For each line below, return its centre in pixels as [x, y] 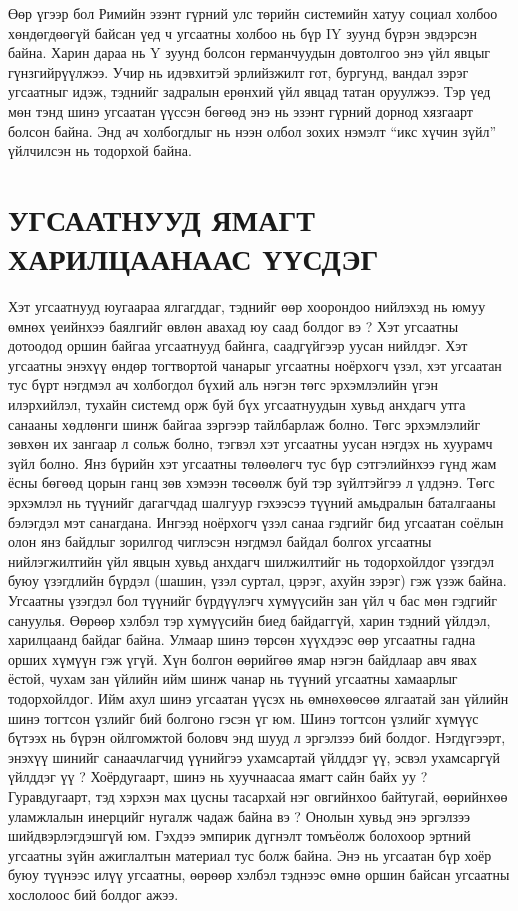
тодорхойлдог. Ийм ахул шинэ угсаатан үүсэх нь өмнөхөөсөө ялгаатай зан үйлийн [258, 697]
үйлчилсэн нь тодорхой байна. [100, 150]
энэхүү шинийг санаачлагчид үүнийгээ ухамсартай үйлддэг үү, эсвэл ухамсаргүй [254, 756]
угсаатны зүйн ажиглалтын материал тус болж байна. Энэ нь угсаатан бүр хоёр [250, 854]
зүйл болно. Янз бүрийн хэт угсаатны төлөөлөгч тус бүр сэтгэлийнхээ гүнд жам [252, 462]
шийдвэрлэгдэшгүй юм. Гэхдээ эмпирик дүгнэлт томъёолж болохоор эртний [239, 835]
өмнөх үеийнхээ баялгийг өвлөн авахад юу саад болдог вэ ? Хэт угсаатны [233, 325]
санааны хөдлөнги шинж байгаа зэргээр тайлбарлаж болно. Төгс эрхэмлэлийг [244, 423]
